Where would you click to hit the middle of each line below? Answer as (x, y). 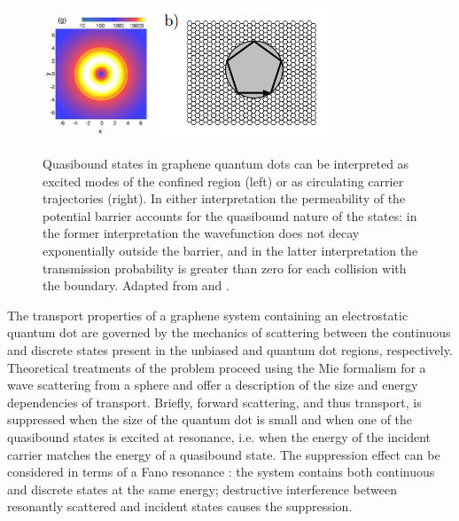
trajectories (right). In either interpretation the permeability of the (224, 198)
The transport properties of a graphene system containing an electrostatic (208, 315)
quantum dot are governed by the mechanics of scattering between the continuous (229, 332)
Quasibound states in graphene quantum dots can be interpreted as (226, 164)
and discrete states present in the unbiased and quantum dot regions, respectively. (230, 349)
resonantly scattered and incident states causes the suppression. (180, 506)
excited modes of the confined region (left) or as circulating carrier (223, 181)
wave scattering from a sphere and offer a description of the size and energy (213, 385)
